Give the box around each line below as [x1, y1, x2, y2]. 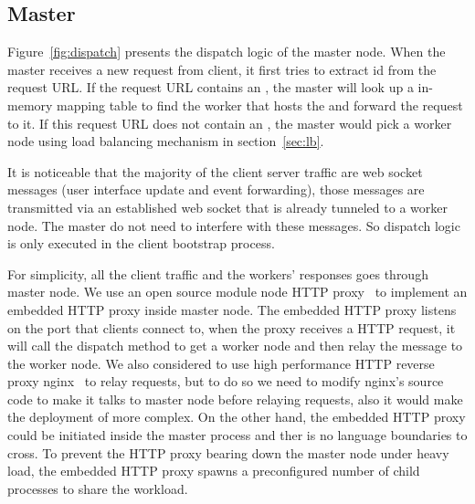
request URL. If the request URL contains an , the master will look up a [7, 78, 414, 97]
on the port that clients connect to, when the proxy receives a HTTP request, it [7, 318, 456, 337]
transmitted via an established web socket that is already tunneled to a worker [7, 197, 448, 216]
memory [7, 95, 53, 114]
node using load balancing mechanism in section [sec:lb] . [7, 131, 324, 151]
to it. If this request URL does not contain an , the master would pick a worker [7, 113, 452, 132]
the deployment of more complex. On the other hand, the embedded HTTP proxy [7, 407, 466, 426]
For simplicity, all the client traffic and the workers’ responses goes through [7, 264, 428, 283]
